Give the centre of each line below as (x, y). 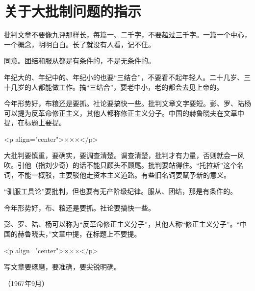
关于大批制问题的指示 (73, 11)
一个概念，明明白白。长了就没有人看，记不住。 (79, 44)
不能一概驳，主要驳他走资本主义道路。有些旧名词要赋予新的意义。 (124, 174)
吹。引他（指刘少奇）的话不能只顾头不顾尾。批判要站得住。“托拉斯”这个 (121, 165)
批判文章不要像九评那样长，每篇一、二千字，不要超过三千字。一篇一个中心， (127, 35)
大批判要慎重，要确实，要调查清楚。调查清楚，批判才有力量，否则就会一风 (124, 155)
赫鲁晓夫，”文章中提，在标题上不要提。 (79, 234)
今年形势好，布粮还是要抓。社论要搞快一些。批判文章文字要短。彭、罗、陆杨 (127, 103)
